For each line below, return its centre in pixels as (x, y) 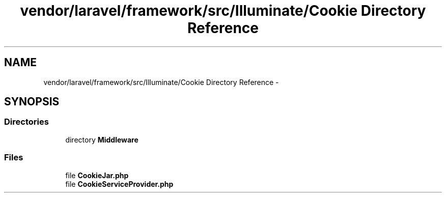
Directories (26, 122)
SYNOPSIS (32, 102)
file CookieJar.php (97, 175)
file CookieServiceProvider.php (119, 184)
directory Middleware (102, 139)
